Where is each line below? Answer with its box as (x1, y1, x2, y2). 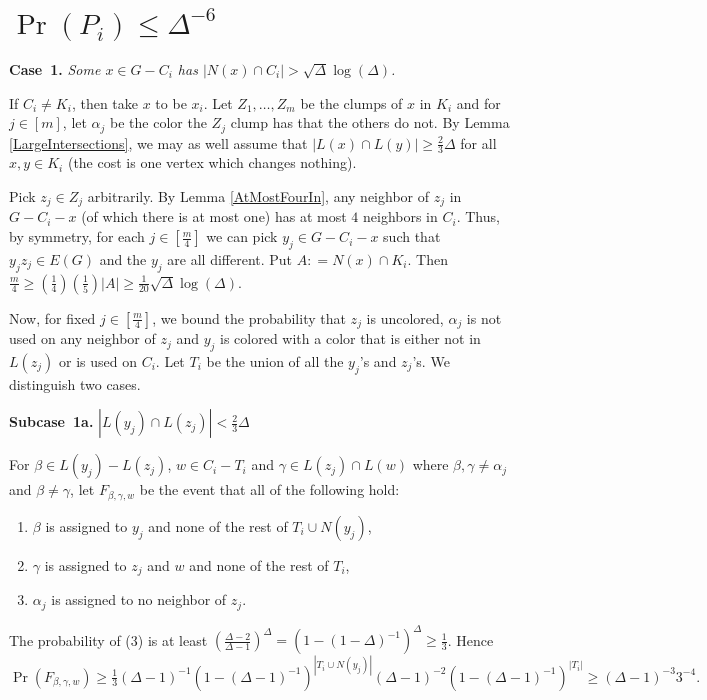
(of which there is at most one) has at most (81, 206, 347, 227)
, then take (71, 92, 139, 113)
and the (99, 248, 147, 269)
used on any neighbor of (9, 328, 156, 349)
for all (460, 132, 497, 153)
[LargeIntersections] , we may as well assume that (9, 132, 308, 153)
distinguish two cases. (9, 373, 141, 394)
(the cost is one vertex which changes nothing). (67, 152, 357, 173)
